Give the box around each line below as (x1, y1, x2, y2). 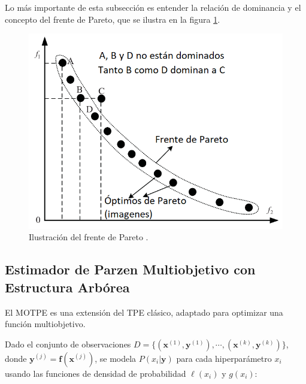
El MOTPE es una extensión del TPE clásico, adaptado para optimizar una (5, 306, 283, 318)
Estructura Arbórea (5, 277, 130, 296)
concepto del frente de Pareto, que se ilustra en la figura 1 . (5, 13, 220, 25)
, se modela (95, 352, 137, 364)
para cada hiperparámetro (176, 352, 272, 364)
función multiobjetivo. (5, 318, 86, 330)
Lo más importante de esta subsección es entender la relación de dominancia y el (5, 1, 301, 13)
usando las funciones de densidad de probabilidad (5, 367, 186, 379)
